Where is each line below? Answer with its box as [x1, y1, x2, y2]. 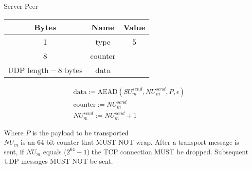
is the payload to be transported [32, 127, 129, 137]
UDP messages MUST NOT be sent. [4, 156, 113, 166]
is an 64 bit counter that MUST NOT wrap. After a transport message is [20, 137, 239, 147]
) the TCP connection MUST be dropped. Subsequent [87, 146, 249, 156]
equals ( [43, 146, 67, 156]
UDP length [8, 66, 49, 75]
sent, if [4, 146, 24, 156]
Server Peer [4, 1, 38, 11]
